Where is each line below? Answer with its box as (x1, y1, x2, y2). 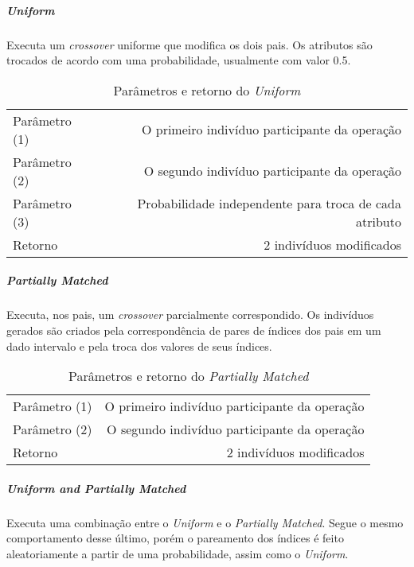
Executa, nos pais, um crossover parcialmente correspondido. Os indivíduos (6, 306, 374, 323)
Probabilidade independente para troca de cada (137, 193, 401, 212)
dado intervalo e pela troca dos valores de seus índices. (6, 337, 272, 354)
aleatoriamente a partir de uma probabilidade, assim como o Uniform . (6, 545, 349, 561)
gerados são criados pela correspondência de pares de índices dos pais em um (6, 321, 381, 338)
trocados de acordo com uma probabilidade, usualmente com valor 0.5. (6, 52, 351, 68)
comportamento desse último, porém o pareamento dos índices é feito (6, 530, 344, 546)
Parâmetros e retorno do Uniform (113, 80, 301, 99)
